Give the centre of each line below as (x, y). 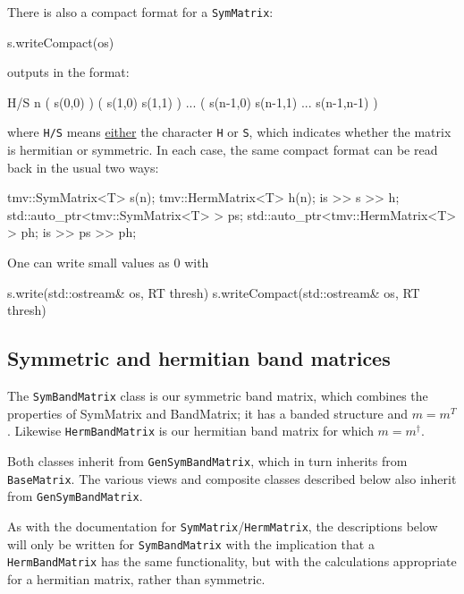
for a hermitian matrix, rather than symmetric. (136, 578)
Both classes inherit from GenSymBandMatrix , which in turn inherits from (207, 460)
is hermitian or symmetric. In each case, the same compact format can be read (223, 150)
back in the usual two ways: (83, 167)
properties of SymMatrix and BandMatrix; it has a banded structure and (207, 413)
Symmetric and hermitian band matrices (199, 358)
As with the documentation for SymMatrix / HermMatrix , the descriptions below (223, 526)
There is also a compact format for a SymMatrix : (140, 12)
